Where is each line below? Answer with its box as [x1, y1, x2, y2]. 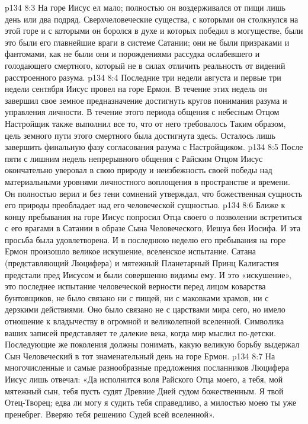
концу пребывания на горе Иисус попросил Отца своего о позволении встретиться [5, 210, 302, 222]
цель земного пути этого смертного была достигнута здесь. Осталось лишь [5, 129, 275, 141]
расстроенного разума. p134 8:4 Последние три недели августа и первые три [5, 71, 281, 83]
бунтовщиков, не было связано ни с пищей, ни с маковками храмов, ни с [5, 291, 269, 304]
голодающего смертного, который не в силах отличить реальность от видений [5, 59, 285, 71]
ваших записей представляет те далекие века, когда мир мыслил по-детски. [5, 326, 276, 339]
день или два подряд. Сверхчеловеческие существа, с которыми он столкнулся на [5, 12, 299, 25]
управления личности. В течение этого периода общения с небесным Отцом [5, 106, 280, 118]
